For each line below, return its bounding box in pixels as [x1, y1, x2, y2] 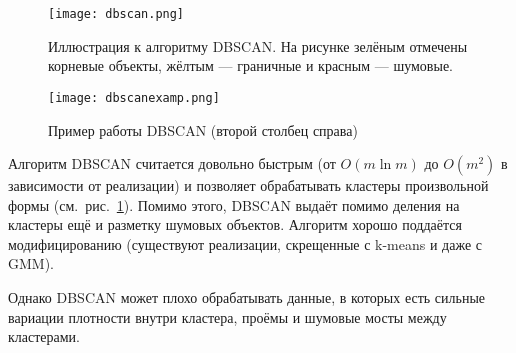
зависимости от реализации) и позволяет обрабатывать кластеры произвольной [8, 175, 489, 196]
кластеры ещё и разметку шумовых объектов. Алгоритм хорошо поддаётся [8, 214, 462, 235]
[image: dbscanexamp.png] [48, 90, 220, 105]
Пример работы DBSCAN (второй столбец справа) [48, 119, 358, 140]
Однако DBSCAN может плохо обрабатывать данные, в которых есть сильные [8, 287, 486, 308]
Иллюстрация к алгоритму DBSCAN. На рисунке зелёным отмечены [48, 35, 468, 56]
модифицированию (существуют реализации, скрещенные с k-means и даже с [8, 233, 483, 254]
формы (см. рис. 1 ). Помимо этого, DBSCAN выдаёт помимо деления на [8, 194, 460, 215]
